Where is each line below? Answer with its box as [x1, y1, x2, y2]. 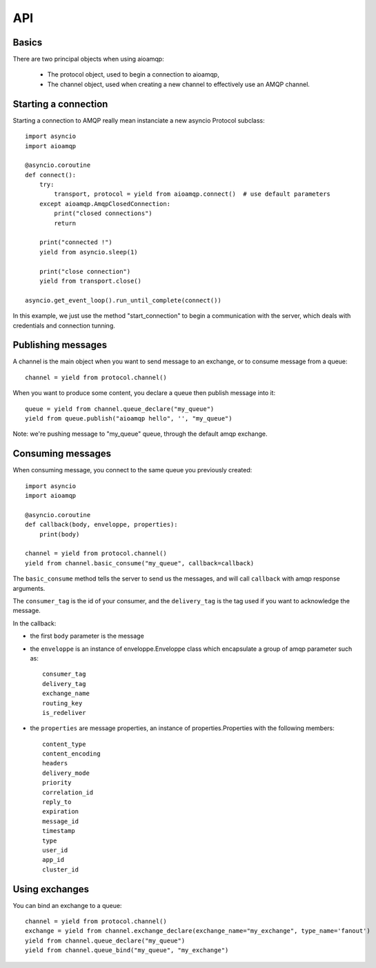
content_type [42, 740, 86, 748]
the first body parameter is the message [30, 632, 144, 641]
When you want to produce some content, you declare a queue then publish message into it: [12, 389, 276, 397]
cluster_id [42, 865, 79, 874]
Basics [12, 37, 43, 48]
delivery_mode [42, 769, 90, 777]
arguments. [12, 584, 46, 592]
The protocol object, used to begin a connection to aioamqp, [47, 70, 220, 79]
